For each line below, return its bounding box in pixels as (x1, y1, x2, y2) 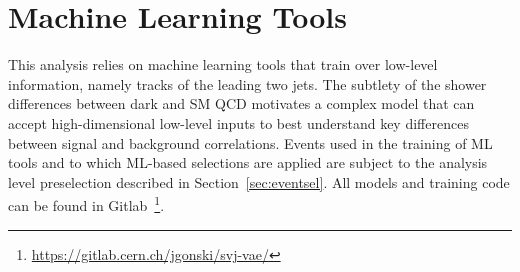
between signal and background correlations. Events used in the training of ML (8, 132, 493, 153)
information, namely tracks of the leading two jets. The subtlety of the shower (8, 73, 487, 94)
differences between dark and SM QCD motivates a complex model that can (8, 93, 475, 114)
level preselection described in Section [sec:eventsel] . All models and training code (8, 171, 510, 192)
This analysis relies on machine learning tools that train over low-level (8, 54, 438, 75)
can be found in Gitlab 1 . (8, 192, 165, 215)
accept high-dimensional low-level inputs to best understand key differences (8, 112, 469, 133)
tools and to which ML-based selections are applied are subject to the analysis (8, 152, 488, 173)
